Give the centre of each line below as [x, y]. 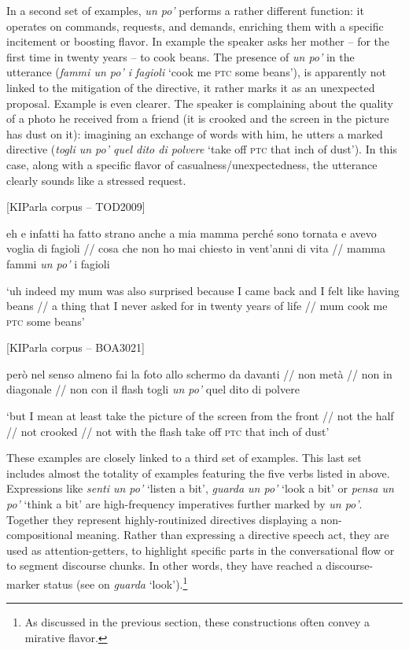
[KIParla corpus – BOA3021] [76, 347]
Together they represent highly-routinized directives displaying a [162, 519]
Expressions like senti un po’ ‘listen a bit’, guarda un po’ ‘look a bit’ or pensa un [200, 488]
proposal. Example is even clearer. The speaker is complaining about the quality [200, 103]
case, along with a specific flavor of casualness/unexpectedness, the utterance [192, 164]
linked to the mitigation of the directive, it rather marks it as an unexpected [191, 87]
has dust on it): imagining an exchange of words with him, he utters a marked [195, 133]
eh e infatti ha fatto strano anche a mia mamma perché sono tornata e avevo [192, 233]
